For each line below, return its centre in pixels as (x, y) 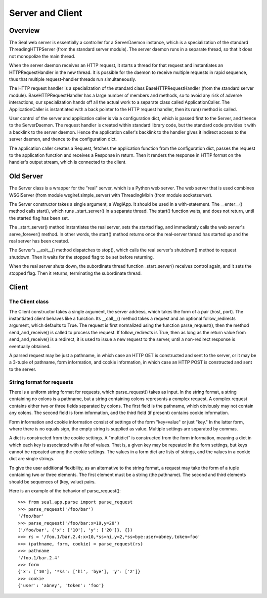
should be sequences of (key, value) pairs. (52, 481)
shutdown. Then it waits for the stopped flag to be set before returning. (82, 257)
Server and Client (46, 13)
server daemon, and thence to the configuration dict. (63, 139)
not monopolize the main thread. (42, 56)
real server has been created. (39, 241)
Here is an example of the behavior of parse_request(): (65, 491)
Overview (24, 30)
